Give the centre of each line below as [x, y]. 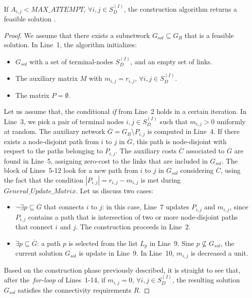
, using [231, 170]
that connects [64, 207]
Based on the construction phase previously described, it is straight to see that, [122, 270]
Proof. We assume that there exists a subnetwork [77, 35]
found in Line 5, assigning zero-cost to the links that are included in [106, 160]
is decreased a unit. [219, 253]
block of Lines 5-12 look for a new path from [71, 170]
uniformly [231, 121]
